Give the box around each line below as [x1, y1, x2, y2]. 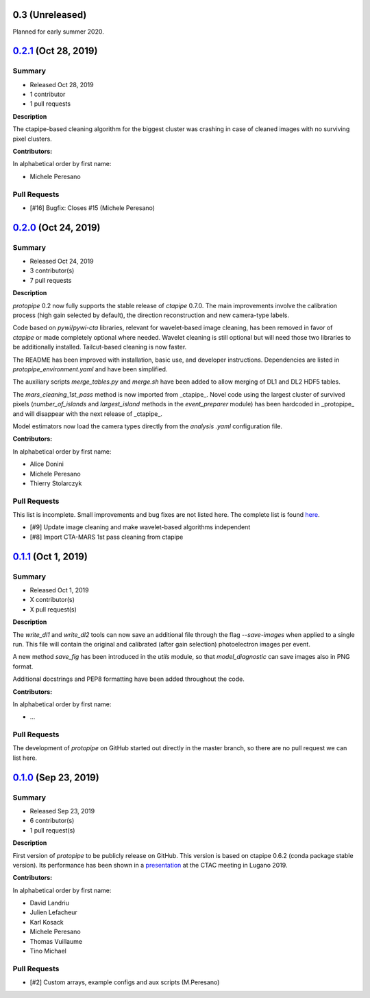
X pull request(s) [29, 605, 77, 614]
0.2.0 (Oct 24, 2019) [12, 222, 101, 233]
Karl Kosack [29, 918, 64, 926]
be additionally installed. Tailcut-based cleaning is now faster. [12, 343, 187, 351]
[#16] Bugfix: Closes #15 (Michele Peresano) [29, 203, 156, 212]
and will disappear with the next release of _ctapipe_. [12, 409, 162, 418]
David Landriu [29, 899, 70, 907]
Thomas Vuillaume [29, 937, 82, 945]
